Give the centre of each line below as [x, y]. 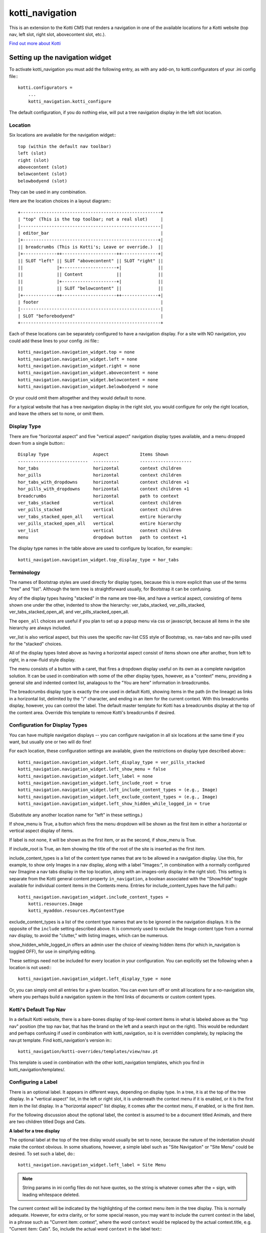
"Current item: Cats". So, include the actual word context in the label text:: [85, 1229]
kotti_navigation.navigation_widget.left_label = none [85, 776]
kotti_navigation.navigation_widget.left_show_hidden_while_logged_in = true [114, 804]
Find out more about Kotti [35, 43]
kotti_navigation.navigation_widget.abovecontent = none [88, 373]
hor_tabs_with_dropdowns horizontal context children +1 [104, 482]
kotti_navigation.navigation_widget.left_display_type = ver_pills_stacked [111, 762]
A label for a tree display [34, 1131]
